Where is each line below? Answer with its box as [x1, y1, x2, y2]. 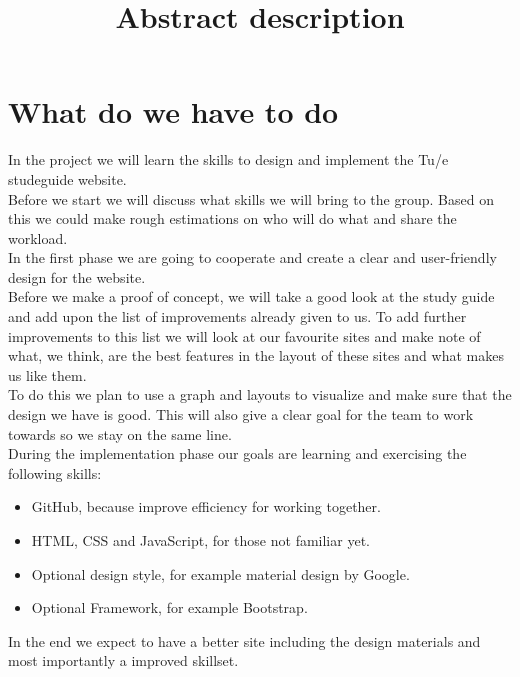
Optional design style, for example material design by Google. [31, 563, 410, 584]
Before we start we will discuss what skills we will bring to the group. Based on [8, 188, 494, 209]
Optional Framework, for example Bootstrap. [31, 597, 308, 618]
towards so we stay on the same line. [8, 423, 232, 444]
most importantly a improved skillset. [8, 650, 239, 671]
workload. [8, 227, 68, 248]
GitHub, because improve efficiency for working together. [31, 496, 381, 517]
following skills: [8, 462, 102, 483]
